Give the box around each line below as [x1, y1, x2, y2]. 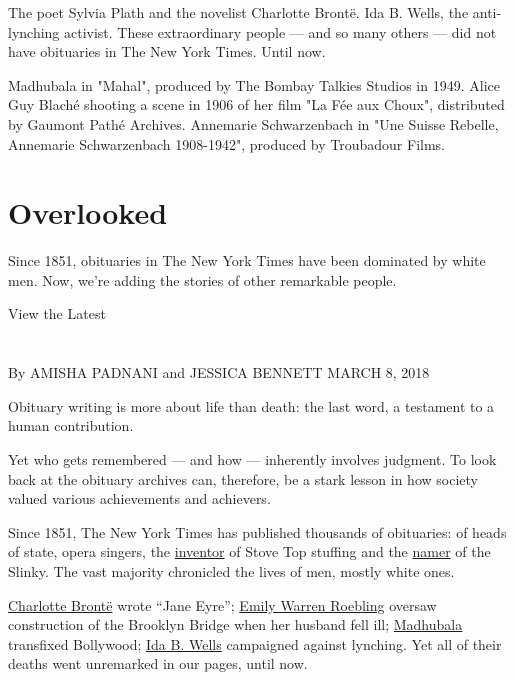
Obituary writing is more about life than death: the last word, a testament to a [8, 395, 495, 416]
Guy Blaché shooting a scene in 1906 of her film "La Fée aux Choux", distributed [8, 94, 505, 115]
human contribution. [8, 415, 134, 436]
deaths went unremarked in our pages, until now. [8, 653, 308, 674]
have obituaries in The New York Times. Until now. [8, 41, 326, 62]
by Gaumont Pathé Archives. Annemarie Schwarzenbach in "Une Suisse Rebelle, [8, 113, 499, 134]
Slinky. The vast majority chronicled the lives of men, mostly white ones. [8, 561, 455, 581]
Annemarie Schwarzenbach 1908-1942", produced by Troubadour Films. [8, 133, 446, 154]
